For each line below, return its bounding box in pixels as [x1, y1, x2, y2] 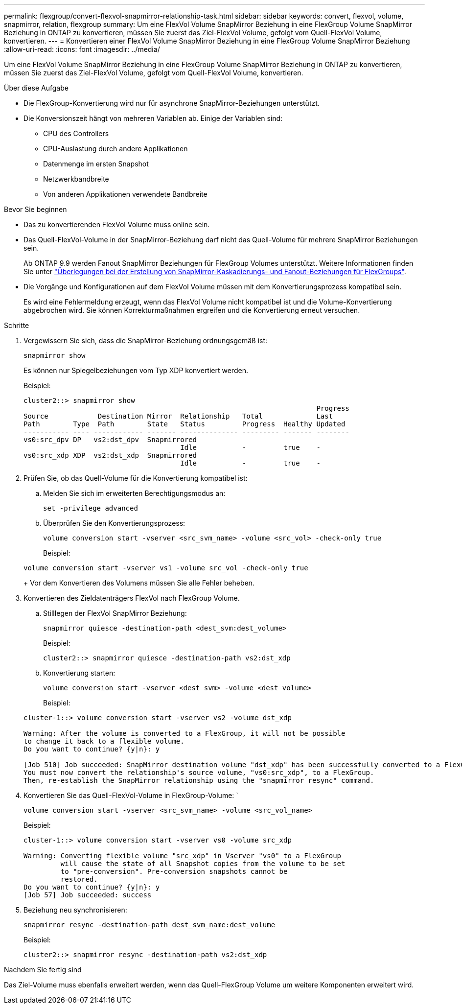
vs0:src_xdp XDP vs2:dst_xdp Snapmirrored [23, 451, 197, 459]
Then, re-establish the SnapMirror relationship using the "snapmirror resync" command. [23, 776, 374, 784]
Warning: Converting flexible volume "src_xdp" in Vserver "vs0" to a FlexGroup [23, 852, 342, 860]
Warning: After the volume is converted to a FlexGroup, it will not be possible [23, 729, 346, 737]
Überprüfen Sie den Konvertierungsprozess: [43, 519, 185, 527]
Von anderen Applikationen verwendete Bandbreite [43, 190, 208, 198]
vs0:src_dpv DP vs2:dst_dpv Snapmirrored [23, 436, 197, 444]
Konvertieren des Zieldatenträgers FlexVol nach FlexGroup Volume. [23, 594, 240, 602]
